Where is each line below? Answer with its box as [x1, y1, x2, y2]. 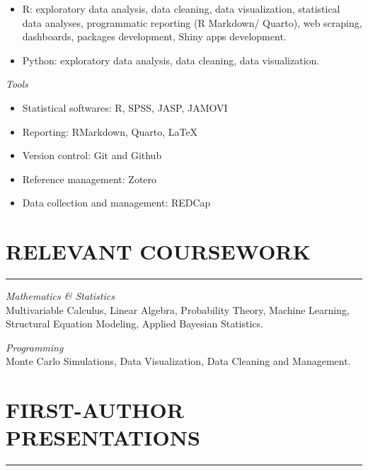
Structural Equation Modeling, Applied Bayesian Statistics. [6, 316, 263, 331]
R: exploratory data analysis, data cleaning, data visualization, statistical [22, 1, 340, 16]
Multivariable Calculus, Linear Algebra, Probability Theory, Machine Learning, [6, 302, 350, 317]
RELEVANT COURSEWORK [6, 237, 311, 266]
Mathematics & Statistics [6, 289, 115, 303]
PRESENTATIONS [6, 423, 200, 452]
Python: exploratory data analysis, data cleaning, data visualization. [22, 52, 320, 67]
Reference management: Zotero [22, 171, 157, 186]
